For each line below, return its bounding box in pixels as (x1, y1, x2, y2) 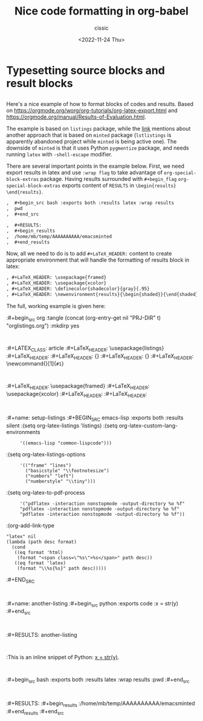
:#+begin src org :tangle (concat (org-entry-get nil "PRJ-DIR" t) (6, 314, 161, 323)
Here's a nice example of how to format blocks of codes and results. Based (6, 100, 194, 108)
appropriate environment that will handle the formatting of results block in (6, 256, 190, 264)
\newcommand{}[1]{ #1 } (6, 360, 65, 367)
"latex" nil (6, 533, 36, 539)
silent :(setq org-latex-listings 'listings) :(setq (6, 422, 118, 429)
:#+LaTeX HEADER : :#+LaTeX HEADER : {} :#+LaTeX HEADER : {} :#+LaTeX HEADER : (6, 352, 194, 361)
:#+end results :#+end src (6, 707, 65, 716)
